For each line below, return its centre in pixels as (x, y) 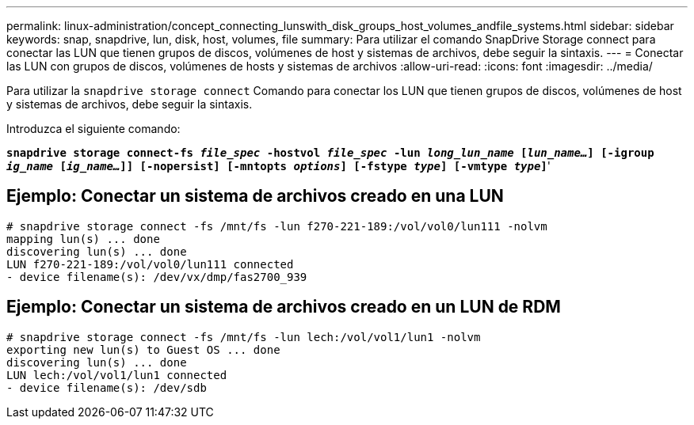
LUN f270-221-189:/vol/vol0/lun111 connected (150, 264)
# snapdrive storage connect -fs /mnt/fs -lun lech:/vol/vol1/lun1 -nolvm (244, 337)
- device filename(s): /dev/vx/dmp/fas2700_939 (157, 277)
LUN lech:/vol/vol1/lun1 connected (117, 375)
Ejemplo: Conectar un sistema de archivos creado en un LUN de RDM (284, 307)
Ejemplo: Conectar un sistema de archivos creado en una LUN (255, 196)
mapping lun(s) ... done (83, 239)
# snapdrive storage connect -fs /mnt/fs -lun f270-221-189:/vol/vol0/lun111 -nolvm (277, 226)
